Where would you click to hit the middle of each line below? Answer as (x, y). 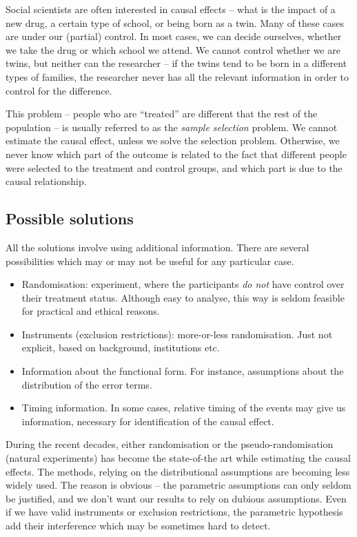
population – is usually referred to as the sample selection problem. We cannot (172, 127)
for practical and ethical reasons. (91, 311)
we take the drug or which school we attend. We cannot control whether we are (173, 49)
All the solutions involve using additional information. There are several (157, 247)
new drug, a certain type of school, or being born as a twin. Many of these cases (175, 22)
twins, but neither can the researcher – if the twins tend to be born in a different (176, 63)
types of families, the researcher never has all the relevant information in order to (177, 76)
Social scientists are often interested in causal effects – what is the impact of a (171, 9)
